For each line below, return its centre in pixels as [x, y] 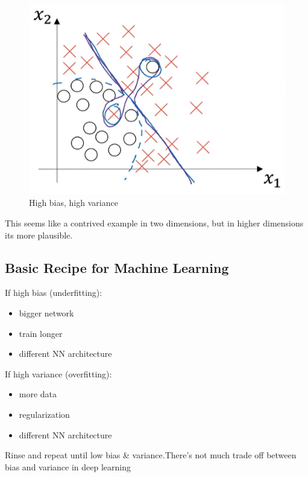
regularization [44, 414]
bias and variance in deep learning [68, 466]
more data [38, 394]
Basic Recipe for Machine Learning [117, 267]
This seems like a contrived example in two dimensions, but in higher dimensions [154, 222]
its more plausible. [39, 235]
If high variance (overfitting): [58, 373]
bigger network [46, 312]
